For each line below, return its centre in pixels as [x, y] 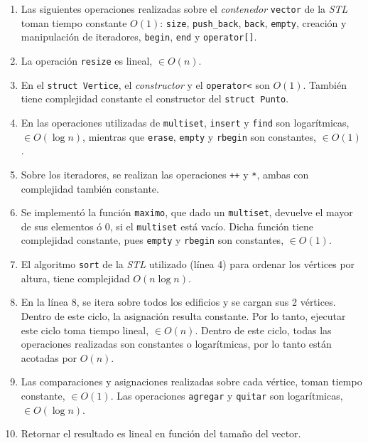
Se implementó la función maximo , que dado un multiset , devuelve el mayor [187, 212]
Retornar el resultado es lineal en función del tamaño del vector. [161, 433]
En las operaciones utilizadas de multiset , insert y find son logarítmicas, [185, 122]
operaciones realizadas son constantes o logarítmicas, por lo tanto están [176, 344]
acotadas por [49, 357]
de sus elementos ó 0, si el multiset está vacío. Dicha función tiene [167, 226]
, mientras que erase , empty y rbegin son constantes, [199, 136]
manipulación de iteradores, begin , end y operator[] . [139, 37]
